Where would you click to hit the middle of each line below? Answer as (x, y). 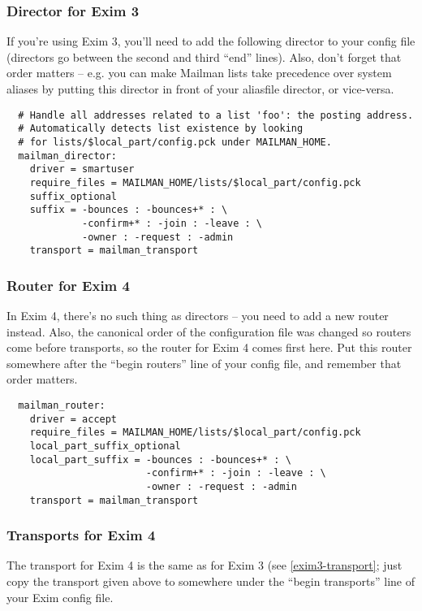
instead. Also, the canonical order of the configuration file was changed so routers (209, 331)
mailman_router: (62, 405)
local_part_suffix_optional (105, 446)
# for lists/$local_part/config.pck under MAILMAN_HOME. (175, 142)
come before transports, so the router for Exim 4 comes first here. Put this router (209, 347)
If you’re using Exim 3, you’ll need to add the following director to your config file (211, 41)
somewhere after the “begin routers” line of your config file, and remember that (204, 363)
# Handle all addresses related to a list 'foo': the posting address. (216, 115)
